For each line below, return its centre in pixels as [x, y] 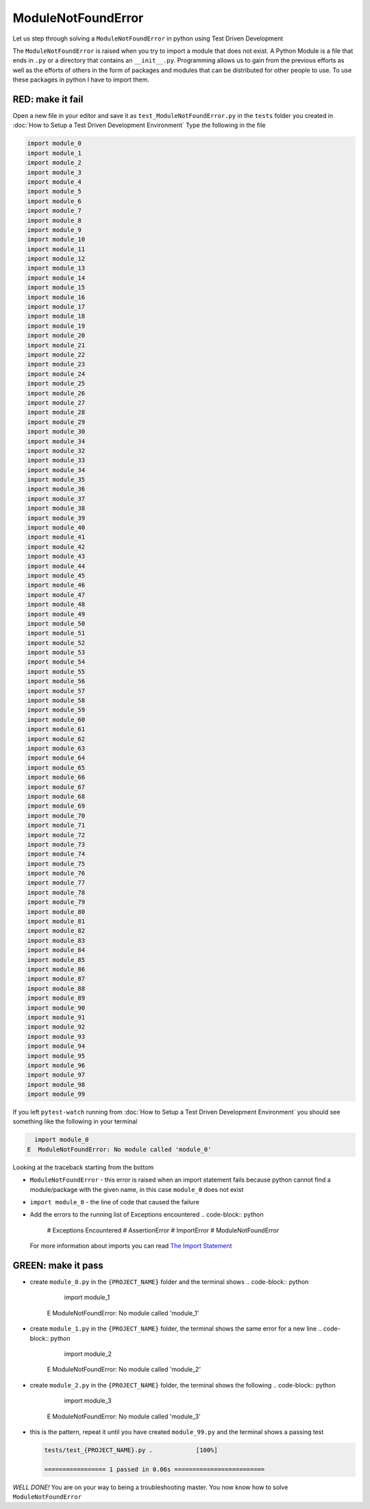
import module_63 [56, 748]
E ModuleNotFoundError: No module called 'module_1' [123, 1313]
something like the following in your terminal [75, 1121]
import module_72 [56, 835]
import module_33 [56, 460]
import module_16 [56, 297]
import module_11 [56, 249]
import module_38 [56, 508]
